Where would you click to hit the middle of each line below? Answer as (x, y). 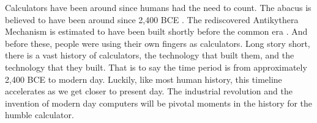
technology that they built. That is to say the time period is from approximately (156, 67)
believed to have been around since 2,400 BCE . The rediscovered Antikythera (152, 19)
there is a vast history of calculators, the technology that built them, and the (150, 55)
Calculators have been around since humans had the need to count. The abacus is (158, 7)
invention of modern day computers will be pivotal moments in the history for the (159, 103)
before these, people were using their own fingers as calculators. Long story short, (158, 43)
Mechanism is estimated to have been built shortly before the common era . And (156, 31)
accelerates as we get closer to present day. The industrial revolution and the (149, 91)
